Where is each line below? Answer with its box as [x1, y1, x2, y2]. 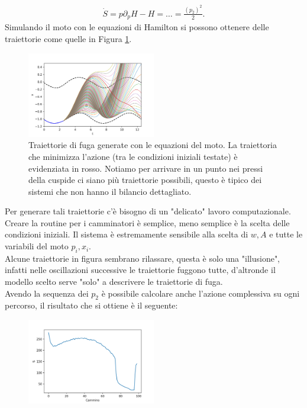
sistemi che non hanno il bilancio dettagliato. [28, 185, 192, 197]
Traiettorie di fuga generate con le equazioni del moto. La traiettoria [28, 139, 277, 151]
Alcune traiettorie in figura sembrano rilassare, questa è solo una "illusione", [5, 252, 280, 264]
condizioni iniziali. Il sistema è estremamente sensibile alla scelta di [5, 228, 248, 240]
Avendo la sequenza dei [5, 287, 89, 299]
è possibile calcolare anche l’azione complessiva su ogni [101, 287, 300, 299]
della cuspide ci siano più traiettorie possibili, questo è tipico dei [28, 174, 262, 186]
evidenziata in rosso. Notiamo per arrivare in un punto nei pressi [28, 162, 263, 174]
